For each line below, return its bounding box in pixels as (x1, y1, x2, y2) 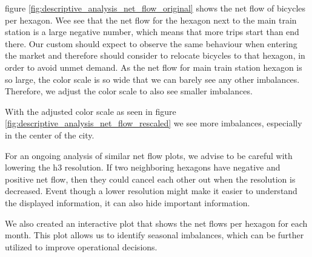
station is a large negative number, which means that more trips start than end (5, 25, 299, 38)
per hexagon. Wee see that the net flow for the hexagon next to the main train (5, 13, 297, 26)
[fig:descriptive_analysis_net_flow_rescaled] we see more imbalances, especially (5, 117, 302, 129)
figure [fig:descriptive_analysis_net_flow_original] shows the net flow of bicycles (5, 2, 306, 14)
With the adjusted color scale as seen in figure (5, 105, 176, 117)
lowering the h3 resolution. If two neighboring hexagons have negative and (5, 161, 280, 174)
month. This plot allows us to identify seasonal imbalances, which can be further (5, 229, 304, 241)
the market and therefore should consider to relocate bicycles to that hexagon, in (5, 49, 305, 62)
